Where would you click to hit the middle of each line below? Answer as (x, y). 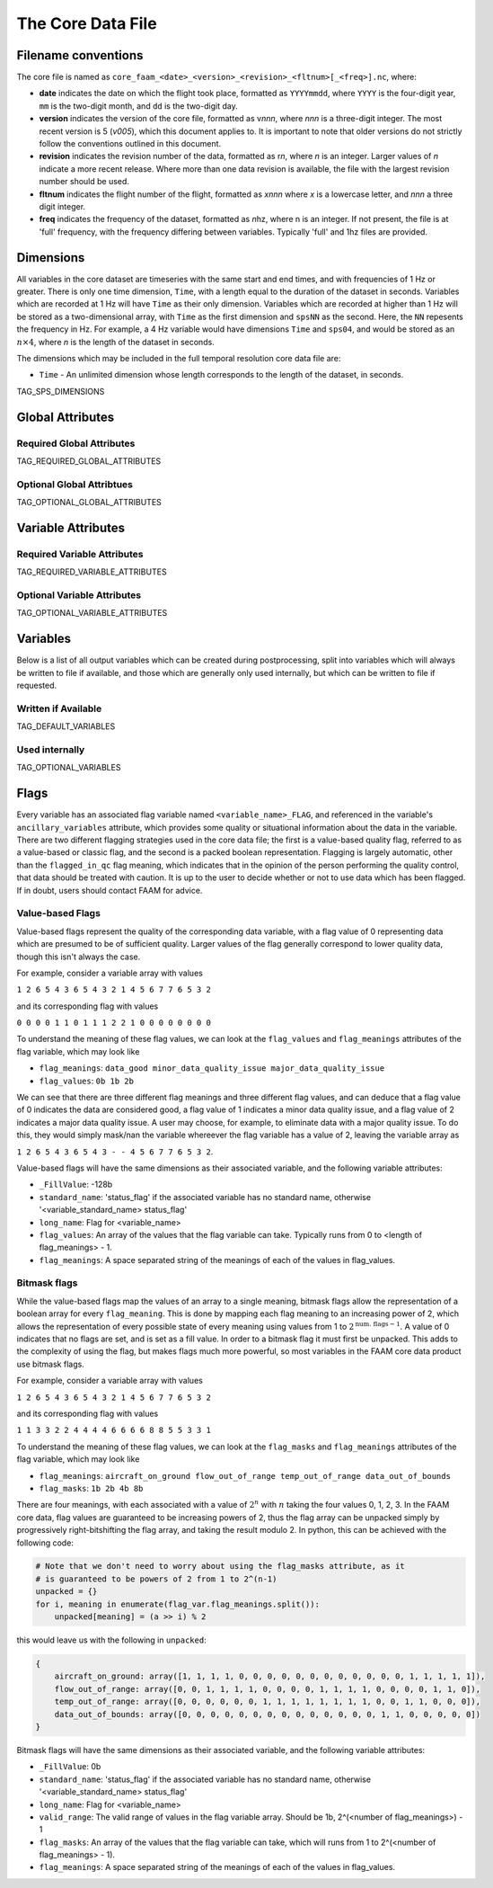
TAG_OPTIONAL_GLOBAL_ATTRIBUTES (89, 503)
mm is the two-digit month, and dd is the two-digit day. (138, 106)
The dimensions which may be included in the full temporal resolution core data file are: (179, 358)
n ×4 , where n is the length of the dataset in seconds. (115, 342)
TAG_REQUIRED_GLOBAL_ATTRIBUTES (89, 461)
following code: (45, 1543)
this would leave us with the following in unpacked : (111, 1640)
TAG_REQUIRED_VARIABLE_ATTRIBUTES (92, 572)
